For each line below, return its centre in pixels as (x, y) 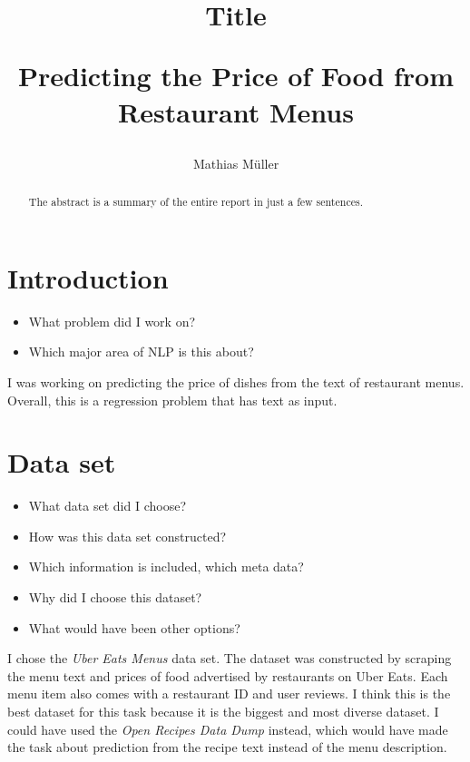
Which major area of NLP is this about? (141, 352)
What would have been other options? (134, 627)
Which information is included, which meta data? (166, 567)
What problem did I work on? (112, 321)
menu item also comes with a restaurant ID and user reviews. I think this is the (229, 694)
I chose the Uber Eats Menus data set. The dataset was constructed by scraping (230, 658)
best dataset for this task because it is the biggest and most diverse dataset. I (223, 711)
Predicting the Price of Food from (236, 76)
